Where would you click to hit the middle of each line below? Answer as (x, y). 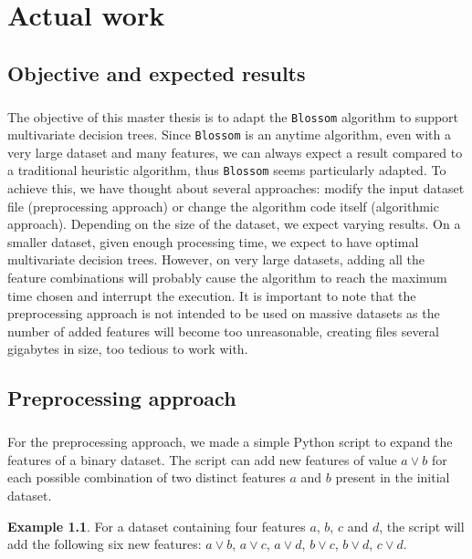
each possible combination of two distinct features (147, 477)
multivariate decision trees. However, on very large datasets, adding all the (216, 259)
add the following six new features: (105, 544)
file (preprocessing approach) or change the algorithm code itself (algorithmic (223, 206)
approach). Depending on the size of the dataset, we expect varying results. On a (234, 224)
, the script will (422, 526)
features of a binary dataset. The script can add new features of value (202, 459)
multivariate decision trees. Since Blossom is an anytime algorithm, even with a (230, 135)
